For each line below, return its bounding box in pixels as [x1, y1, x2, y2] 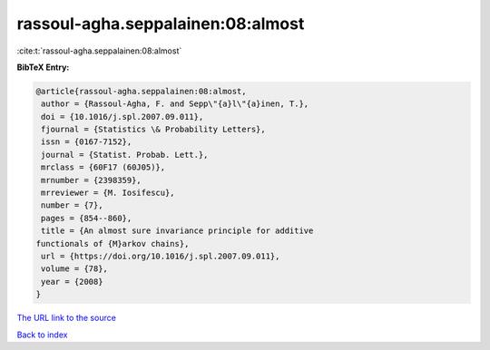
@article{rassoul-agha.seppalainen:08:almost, [35, 86, 247, 96]
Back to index [16, 329, 68, 340]
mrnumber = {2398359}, [41, 175, 142, 185]
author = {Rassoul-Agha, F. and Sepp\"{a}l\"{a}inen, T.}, [41, 99, 309, 109]
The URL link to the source [16, 313, 117, 324]
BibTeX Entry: [16, 62, 70, 73]
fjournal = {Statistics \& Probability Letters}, [41, 124, 267, 135]
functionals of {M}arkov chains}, [35, 238, 190, 248]
